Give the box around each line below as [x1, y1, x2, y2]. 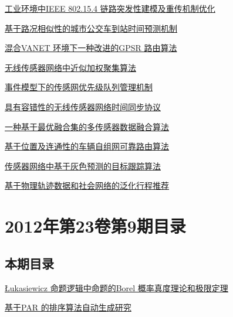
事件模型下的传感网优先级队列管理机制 [5, 81, 153, 93]
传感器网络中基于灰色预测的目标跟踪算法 [5, 159, 161, 172]
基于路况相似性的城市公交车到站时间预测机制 [5, 22, 177, 34]
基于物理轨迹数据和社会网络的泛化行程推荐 [5, 179, 169, 192]
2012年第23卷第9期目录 [5, 214, 186, 238]
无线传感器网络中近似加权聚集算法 [5, 61, 136, 73]
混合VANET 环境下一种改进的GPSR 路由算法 [5, 42, 177, 54]
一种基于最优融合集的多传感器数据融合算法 [5, 120, 169, 132]
